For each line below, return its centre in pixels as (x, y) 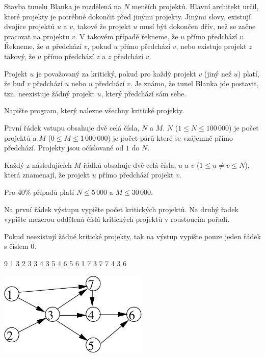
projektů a (20, 137)
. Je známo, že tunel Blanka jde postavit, (194, 83)
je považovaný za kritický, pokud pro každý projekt (116, 73)
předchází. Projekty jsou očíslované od (64, 148)
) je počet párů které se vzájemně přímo (170, 137)
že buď (15, 83)
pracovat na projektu (37, 36)
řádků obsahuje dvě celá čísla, (130, 164)
